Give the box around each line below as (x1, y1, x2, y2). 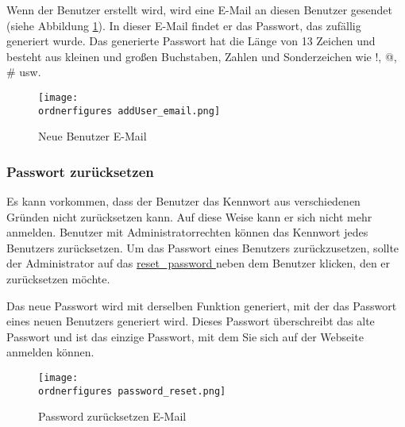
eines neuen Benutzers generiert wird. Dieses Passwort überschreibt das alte (6, 313, 375, 329)
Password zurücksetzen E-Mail (38, 408, 187, 425)
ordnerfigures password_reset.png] (38, 385, 226, 397)
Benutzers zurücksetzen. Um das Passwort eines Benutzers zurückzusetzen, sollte (6, 239, 399, 256)
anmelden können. (6, 344, 94, 360)
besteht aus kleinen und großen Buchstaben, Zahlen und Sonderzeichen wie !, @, (6, 48, 397, 64)
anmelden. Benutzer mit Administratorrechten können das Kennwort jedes (6, 224, 368, 240)
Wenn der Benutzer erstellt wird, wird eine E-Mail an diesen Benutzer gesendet (6, 2, 392, 17)
